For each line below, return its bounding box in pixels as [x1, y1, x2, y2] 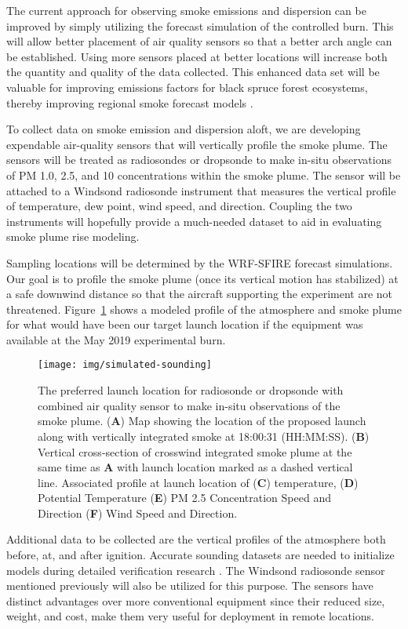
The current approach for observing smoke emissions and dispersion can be [6, 2, 366, 18]
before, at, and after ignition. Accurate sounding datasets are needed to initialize [6, 547, 395, 563]
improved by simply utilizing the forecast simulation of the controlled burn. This [6, 17, 394, 34]
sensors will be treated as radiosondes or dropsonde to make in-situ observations [6, 151, 392, 168]
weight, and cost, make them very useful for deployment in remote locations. [6, 608, 374, 624]
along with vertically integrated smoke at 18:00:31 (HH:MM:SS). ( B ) [38, 427, 370, 444]
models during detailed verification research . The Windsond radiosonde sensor [6, 562, 385, 578]
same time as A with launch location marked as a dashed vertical [38, 459, 353, 475]
